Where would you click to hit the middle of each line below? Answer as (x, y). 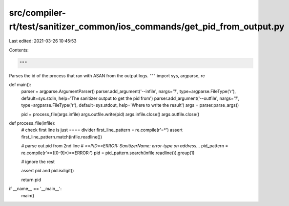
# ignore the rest (38, 162)
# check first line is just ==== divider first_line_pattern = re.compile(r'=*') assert (102, 130)
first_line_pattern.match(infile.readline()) (62, 137)
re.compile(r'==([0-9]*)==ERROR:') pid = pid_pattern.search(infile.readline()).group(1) (108, 153)
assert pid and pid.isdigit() (48, 171)
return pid (31, 180)
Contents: (19, 50)
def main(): (20, 85)
